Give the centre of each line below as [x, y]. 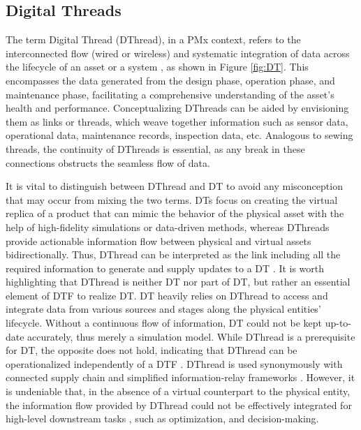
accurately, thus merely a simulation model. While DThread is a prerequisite [191, 336]
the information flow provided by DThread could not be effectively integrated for [179, 405]
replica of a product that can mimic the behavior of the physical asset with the [175, 213]
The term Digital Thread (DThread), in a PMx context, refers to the [153, 39]
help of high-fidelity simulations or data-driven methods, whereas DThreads [168, 227]
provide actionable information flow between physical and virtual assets [159, 240]
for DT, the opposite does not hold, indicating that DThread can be [152, 350]
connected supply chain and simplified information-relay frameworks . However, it [180, 377]
